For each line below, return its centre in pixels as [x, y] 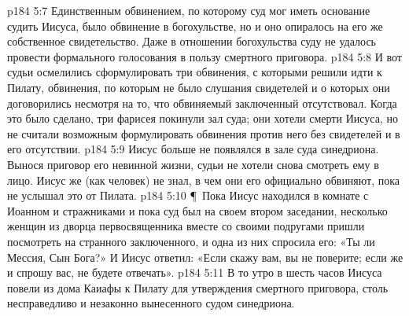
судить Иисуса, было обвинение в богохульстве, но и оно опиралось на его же [195, 26]
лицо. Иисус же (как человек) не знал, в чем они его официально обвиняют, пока [204, 180]
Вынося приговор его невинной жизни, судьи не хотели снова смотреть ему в [193, 164]
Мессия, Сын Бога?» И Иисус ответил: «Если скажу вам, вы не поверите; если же [205, 257]
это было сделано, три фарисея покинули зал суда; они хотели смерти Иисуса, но [203, 118]
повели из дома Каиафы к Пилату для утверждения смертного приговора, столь [198, 287]
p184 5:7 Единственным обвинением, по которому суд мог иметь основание [189, 10]
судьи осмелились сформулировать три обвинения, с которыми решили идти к [195, 72]
